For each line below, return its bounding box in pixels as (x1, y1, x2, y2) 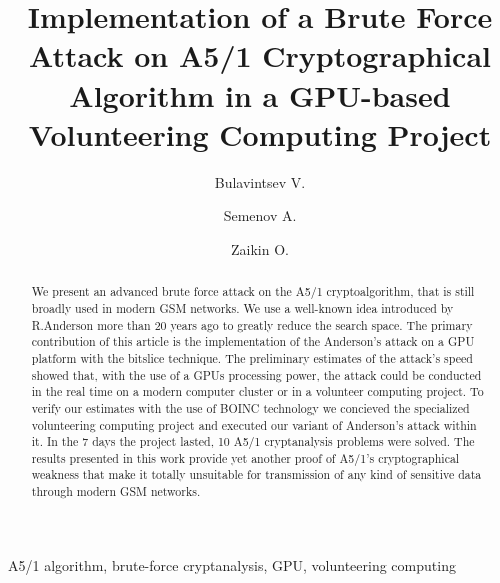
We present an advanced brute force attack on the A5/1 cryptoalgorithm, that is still (31, 283, 475, 300)
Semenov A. (223, 205, 297, 226)
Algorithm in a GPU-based (69, 74, 451, 115)
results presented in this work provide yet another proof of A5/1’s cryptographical (31, 449, 460, 466)
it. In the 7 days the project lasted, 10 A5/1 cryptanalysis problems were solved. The (31, 433, 475, 450)
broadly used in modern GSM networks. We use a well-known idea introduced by (31, 299, 454, 316)
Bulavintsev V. (214, 171, 306, 192)
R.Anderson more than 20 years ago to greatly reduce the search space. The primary (31, 316, 473, 333)
